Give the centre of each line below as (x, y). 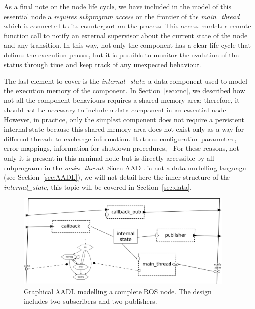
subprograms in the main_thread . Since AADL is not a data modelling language (125, 167)
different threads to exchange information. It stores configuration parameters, (120, 138)
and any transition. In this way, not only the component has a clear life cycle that (127, 45)
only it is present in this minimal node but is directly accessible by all (109, 157)
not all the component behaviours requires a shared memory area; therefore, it (122, 100)
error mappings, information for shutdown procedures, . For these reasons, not (122, 148)
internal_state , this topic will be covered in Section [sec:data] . (98, 186)
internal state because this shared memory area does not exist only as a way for (124, 129)
